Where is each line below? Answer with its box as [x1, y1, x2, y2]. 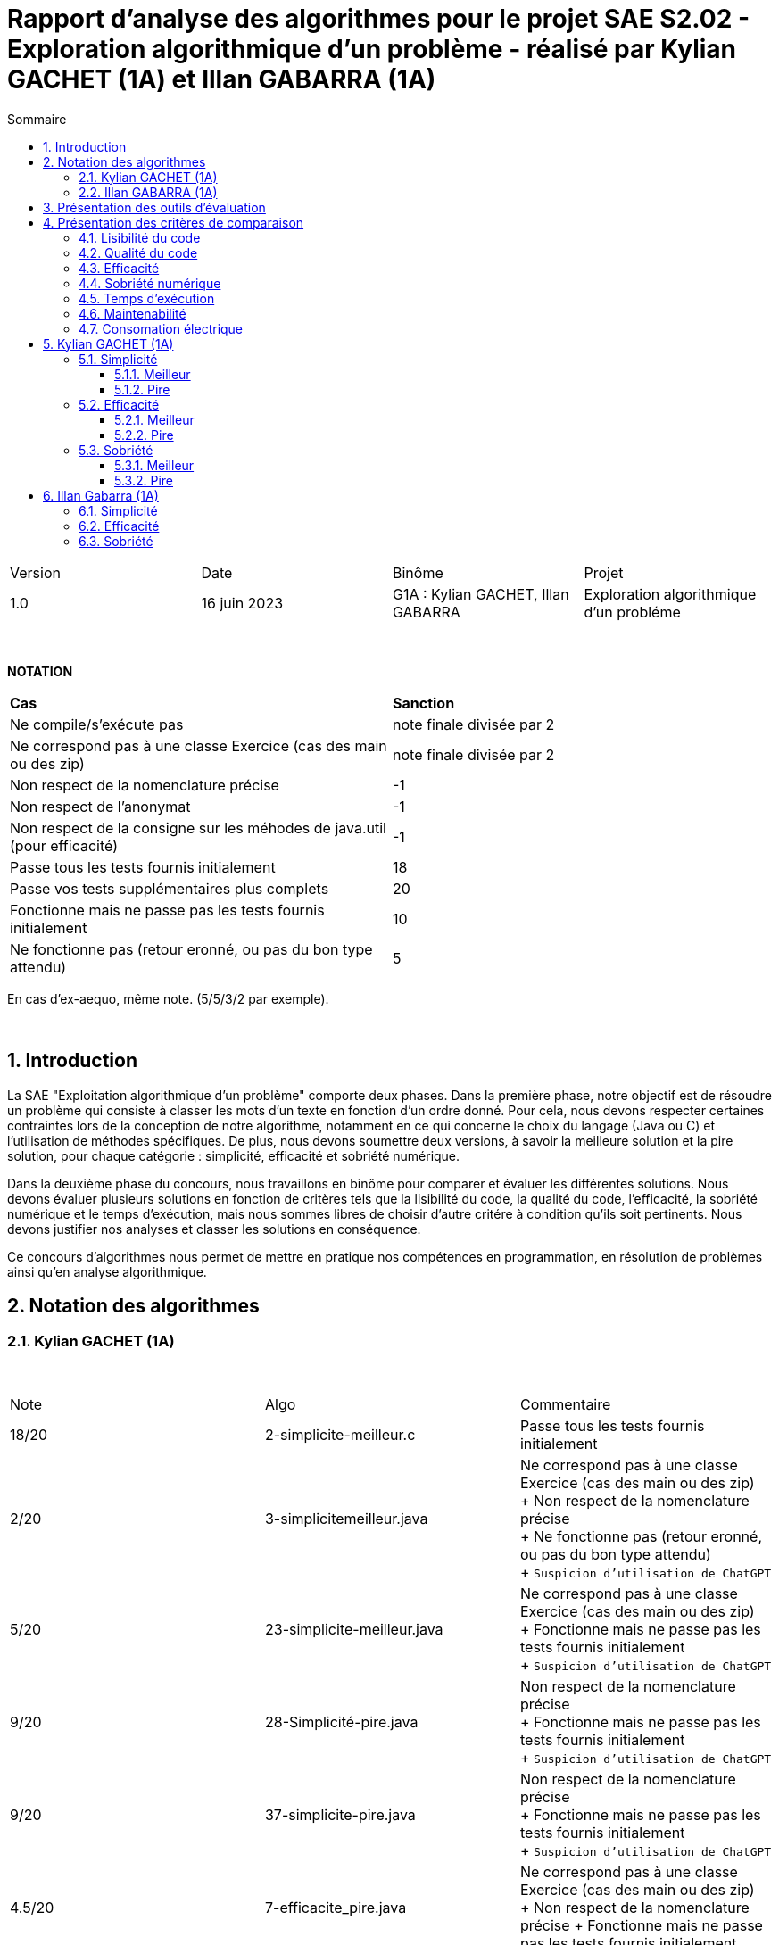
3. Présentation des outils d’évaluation [43, 199, 266, 215]
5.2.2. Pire [114, 426, 174, 443]
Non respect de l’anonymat [10, 797, 191, 815]
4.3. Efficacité [79, 260, 160, 276]
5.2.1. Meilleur [114, 411, 195, 427]
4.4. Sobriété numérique [79, 275, 221, 291]
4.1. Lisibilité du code [79, 229, 201, 245]
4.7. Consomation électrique [79, 320, 244, 336]
